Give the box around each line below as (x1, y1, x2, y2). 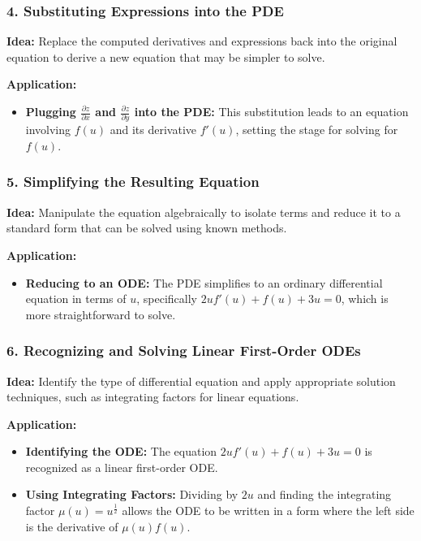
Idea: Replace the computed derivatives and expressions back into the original (6, 32, 397, 50)
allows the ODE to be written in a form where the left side (122, 502, 415, 519)
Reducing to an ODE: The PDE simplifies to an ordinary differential (25, 274, 383, 291)
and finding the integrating (257, 486, 392, 503)
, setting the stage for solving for (235, 121, 398, 138)
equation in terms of (25, 290, 127, 307)
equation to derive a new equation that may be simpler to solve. (6, 48, 325, 65)
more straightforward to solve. (25, 305, 176, 322)
